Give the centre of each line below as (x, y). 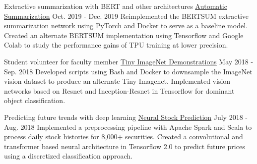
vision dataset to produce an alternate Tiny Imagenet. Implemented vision (117, 81)
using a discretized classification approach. (68, 156)
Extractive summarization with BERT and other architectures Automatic (116, 6)
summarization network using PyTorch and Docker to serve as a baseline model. (126, 26)
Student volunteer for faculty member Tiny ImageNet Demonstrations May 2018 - (129, 61)
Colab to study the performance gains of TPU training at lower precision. (116, 45)
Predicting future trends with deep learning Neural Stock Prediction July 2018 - (126, 117)
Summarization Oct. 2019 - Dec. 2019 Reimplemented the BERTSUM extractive (126, 16)
